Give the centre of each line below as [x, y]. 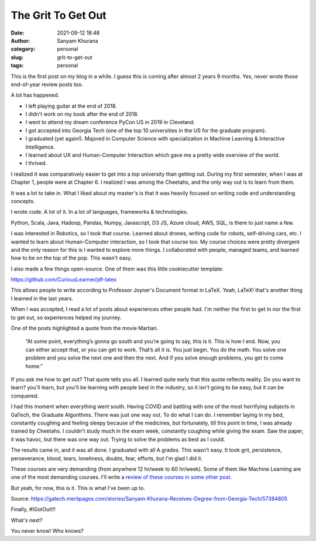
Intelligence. [40, 147]
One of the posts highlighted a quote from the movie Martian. [85, 328]
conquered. [25, 396]
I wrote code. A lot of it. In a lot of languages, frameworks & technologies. [99, 212]
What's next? [27, 520]
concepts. [23, 201]
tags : [17, 66]
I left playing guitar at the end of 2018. [71, 106]
